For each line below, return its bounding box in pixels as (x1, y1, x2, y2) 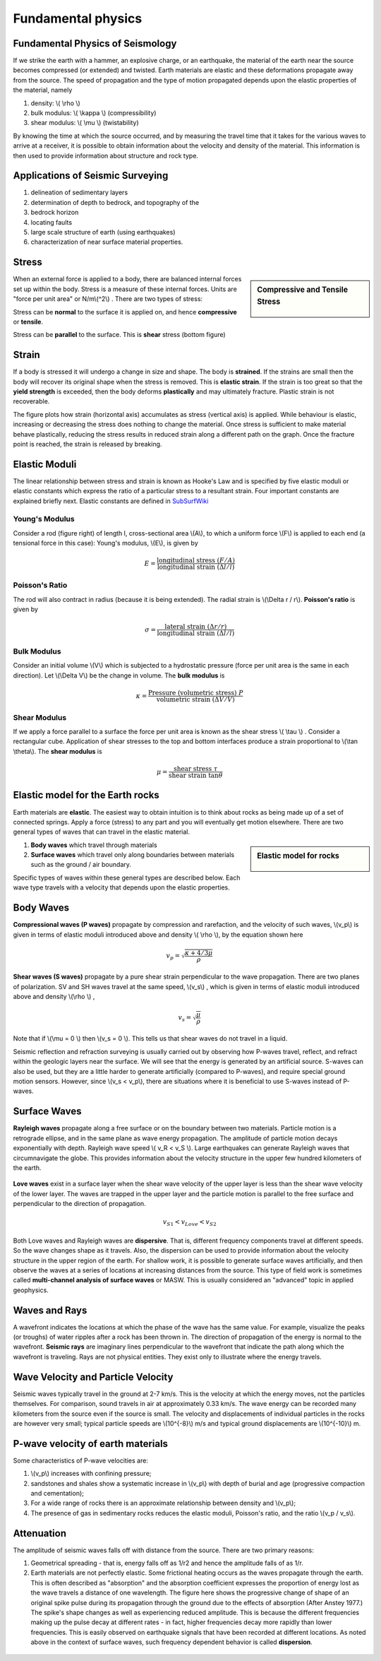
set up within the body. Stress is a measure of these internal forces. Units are (13, 285, 238, 293)
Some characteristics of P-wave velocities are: (13, 1456, 148, 1465)
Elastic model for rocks (257, 851, 340, 861)
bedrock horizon (30, 208, 79, 217)
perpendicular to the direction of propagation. (13, 1200, 146, 1208)
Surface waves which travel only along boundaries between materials (30, 851, 235, 859)
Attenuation (13, 1527, 67, 1539)
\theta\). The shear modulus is (13, 747, 102, 755)
